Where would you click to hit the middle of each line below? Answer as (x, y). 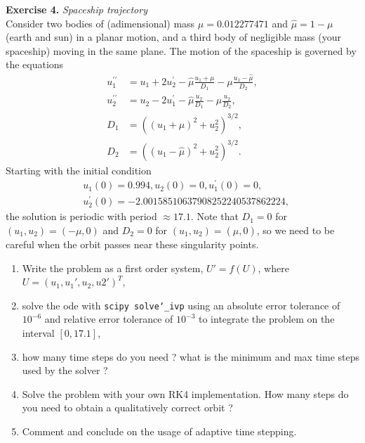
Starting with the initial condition (79, 170)
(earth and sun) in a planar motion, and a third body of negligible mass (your (174, 37)
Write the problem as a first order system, (113, 268)
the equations (35, 64)
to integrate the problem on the (267, 319)
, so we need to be (296, 230)
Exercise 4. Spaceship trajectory (77, 9)
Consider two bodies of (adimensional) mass (100, 23)
